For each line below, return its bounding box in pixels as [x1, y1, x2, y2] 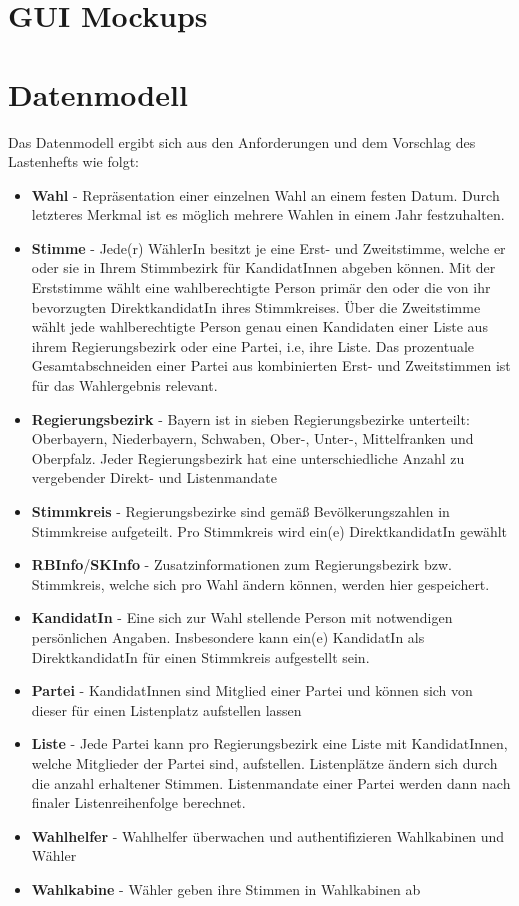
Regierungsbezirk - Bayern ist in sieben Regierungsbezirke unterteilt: [31, 408, 470, 429]
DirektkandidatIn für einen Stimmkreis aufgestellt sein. [31, 646, 370, 667]
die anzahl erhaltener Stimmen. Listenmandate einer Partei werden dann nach [31, 772, 511, 793]
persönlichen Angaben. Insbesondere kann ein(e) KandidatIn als [31, 626, 425, 647]
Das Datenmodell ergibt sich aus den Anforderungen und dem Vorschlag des [8, 131, 476, 152]
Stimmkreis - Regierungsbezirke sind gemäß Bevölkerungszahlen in [31, 501, 450, 521]
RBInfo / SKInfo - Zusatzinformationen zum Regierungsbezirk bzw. [31, 554, 452, 575]
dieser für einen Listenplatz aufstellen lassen [31, 699, 302, 720]
